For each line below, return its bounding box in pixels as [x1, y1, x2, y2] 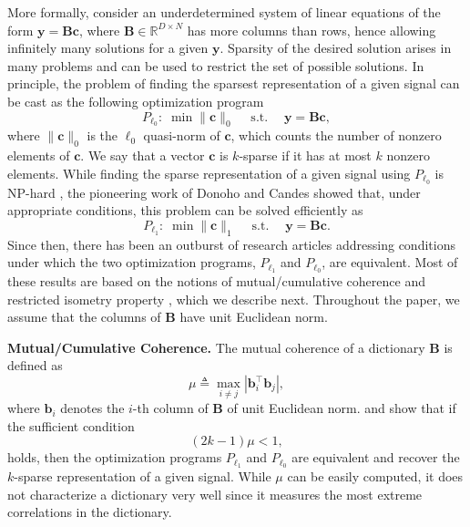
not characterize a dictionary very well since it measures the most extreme [7, 484, 423, 503]
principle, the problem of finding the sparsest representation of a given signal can [7, 74, 460, 93]
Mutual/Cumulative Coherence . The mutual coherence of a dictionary [7, 337, 425, 356]
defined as [7, 356, 63, 375]
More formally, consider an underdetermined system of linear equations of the [7, 3, 441, 21]
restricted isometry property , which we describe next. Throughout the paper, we [7, 289, 460, 308]
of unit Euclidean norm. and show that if [227, 398, 456, 418]
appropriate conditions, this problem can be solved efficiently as [7, 201, 363, 220]
